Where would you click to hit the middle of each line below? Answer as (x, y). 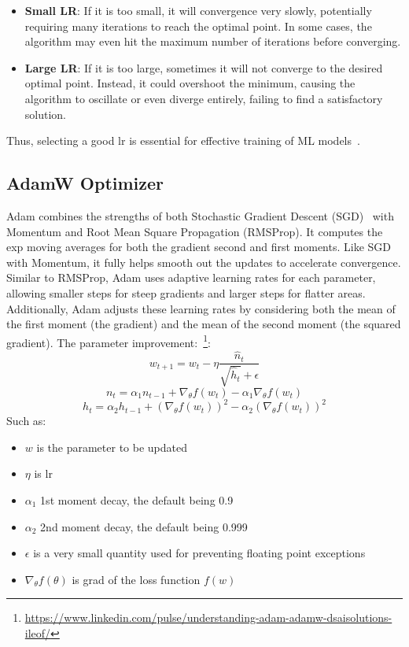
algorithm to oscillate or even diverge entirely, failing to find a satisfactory (204, 98)
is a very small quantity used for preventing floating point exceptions (199, 553)
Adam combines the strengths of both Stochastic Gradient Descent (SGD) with (200, 215)
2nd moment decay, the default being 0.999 (144, 526)
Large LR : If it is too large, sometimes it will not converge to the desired (204, 67)
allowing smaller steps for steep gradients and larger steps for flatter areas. (186, 292)
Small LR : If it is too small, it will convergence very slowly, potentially (198, 10)
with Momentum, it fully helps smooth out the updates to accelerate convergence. (204, 262)
